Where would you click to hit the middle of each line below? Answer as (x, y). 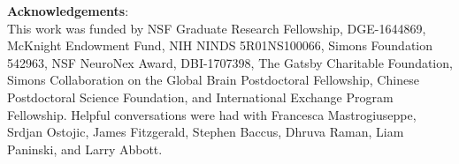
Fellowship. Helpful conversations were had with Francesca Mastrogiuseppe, (212, 114)
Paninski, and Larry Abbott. (85, 149)
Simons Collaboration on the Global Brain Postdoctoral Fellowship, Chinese (213, 80)
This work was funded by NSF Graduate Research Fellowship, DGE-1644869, (217, 28)
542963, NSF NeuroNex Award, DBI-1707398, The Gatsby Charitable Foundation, (230, 62)
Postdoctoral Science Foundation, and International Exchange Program (200, 97)
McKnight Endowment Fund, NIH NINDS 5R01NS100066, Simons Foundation (220, 45)
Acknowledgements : (68, 11)
